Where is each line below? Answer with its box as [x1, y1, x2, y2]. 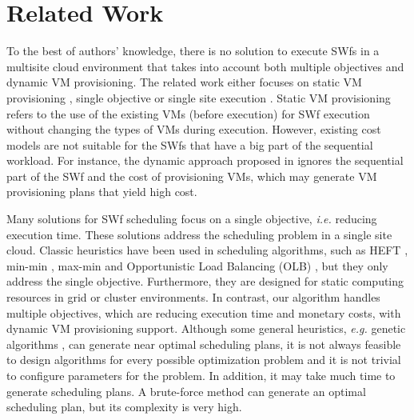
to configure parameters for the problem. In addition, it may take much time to [6, 367, 396, 383]
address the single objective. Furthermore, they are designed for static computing [6, 273, 404, 290]
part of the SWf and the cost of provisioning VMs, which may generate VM [6, 167, 377, 184]
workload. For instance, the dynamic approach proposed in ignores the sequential [6, 152, 404, 169]
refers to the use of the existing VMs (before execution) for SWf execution [6, 105, 370, 122]
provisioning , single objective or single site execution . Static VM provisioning [6, 89, 391, 106]
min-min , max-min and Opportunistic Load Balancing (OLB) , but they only [6, 257, 388, 274]
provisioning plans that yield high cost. [6, 183, 197, 200]
